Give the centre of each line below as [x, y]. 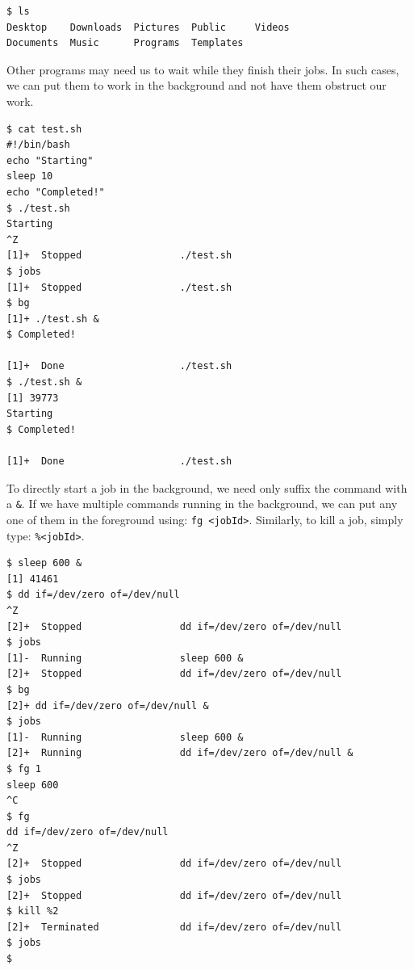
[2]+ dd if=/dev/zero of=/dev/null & [108, 705]
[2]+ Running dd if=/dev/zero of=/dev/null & [180, 753]
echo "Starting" [50, 160]
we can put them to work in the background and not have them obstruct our [197, 85]
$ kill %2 [33, 911]
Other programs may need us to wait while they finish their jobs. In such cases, [203, 69]
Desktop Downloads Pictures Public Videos [148, 27]
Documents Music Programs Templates [125, 43]
